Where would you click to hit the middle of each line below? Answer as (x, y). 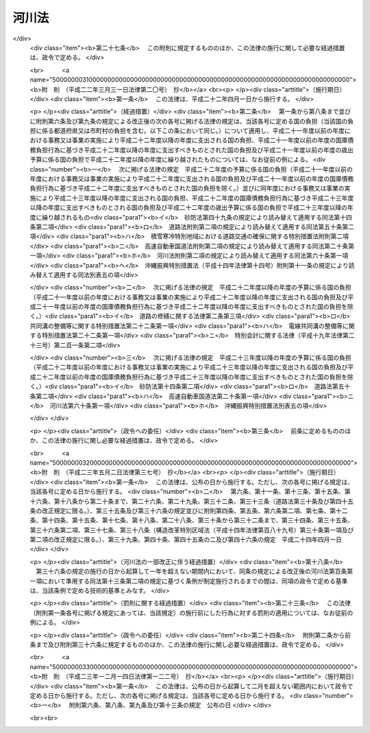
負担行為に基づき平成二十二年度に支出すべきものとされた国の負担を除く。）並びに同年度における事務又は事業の (187, 188)
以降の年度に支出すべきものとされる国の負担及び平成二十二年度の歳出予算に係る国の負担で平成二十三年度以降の (189, 208)
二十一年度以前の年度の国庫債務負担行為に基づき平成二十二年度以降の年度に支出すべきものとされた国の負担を (192, 307)
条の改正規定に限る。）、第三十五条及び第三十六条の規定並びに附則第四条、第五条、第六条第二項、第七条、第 (183, 511)
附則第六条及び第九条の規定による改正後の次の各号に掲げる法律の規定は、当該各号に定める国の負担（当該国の (192, 121)
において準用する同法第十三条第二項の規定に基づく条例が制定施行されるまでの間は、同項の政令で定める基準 (195, 581)
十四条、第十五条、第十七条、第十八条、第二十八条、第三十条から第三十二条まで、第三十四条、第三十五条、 (201, 520)
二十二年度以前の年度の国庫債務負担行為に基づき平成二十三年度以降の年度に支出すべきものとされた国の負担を (192, 377)
